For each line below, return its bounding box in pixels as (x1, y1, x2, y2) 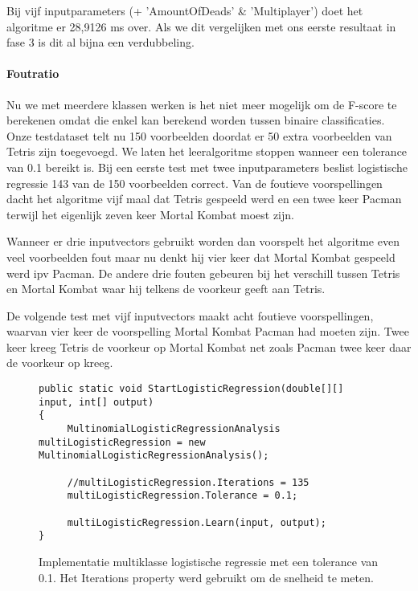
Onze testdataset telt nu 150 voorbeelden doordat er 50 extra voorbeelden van (6, 127, 392, 144)
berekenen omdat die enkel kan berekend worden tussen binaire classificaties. (6, 112, 385, 128)
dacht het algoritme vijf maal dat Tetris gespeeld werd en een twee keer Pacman (6, 190, 402, 207)
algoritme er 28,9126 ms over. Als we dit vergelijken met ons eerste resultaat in (6, 18, 396, 35)
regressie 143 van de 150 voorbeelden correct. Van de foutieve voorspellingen (6, 174, 383, 191)
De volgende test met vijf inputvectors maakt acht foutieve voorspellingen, (6, 307, 374, 324)
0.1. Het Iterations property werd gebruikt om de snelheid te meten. (39, 569, 374, 585)
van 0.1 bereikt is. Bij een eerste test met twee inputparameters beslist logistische (6, 158, 408, 175)
